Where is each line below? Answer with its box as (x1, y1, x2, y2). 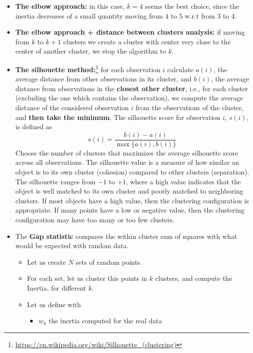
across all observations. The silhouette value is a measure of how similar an (15, 157, 239, 167)
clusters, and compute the (155, 273, 233, 283)
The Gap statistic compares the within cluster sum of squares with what (15, 231, 237, 241)
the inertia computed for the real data (48, 315, 163, 326)
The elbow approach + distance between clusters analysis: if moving (15, 27, 245, 37)
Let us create (27, 256, 66, 267)
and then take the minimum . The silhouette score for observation (15, 112, 220, 122)
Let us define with (27, 299, 81, 309)
